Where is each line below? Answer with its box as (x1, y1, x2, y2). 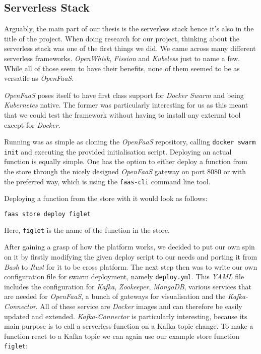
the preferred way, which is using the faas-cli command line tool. (4, 176, 211, 186)
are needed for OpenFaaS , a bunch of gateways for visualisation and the (4, 291, 226, 301)
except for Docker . (4, 119, 60, 130)
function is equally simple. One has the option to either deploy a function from (4, 156, 247, 167)
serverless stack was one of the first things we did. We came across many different (4, 43, 256, 54)
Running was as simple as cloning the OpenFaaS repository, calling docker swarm (4, 136, 256, 147)
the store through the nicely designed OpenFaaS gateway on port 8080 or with (4, 166, 246, 177)
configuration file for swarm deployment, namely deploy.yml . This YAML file (4, 271, 244, 282)
